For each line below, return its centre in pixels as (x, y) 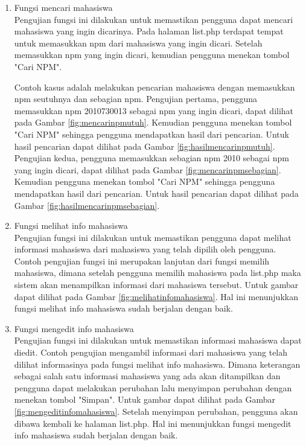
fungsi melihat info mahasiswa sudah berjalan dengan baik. (123, 308)
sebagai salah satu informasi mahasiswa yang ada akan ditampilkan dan (147, 376)
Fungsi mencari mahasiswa (63, 7)
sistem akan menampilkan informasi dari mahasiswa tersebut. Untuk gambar (156, 285)
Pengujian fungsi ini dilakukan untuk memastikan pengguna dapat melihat (153, 237)
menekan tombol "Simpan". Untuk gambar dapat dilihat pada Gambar (145, 399)
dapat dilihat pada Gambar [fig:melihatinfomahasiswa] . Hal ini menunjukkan (156, 296)
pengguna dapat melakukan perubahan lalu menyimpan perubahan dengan (153, 387)
